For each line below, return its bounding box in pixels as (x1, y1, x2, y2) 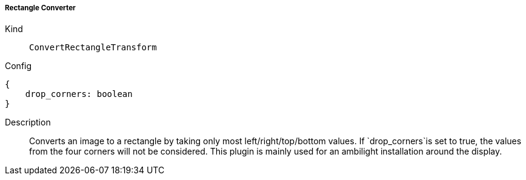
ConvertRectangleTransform (29, 42, 157, 53)
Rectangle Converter (5, 4, 76, 12)
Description (5, 117, 51, 128)
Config (5, 61, 32, 72)
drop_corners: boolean (25, 89, 133, 99)
